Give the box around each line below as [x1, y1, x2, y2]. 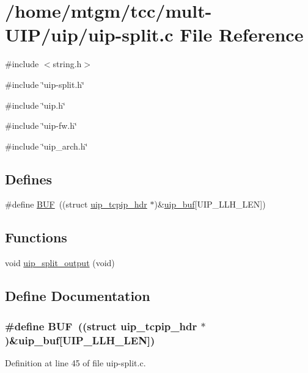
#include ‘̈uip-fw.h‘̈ [5, 119, 77, 132]
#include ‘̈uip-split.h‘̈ [5, 78, 85, 90]
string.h [53, 57, 82, 70]
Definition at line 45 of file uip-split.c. [5, 356, 146, 369]
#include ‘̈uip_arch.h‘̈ [5, 139, 88, 152]
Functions [5, 228, 67, 247]
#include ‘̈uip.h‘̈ [5, 98, 65, 111]
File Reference [180, 22, 304, 47]
